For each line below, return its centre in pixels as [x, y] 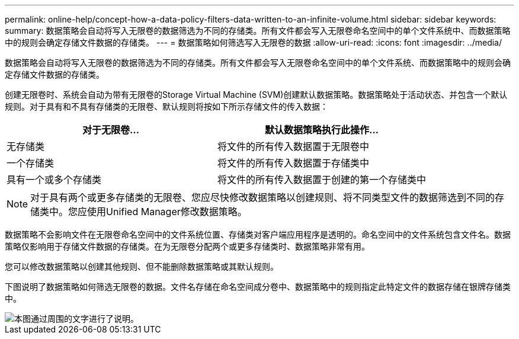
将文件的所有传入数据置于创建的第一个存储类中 [322, 180]
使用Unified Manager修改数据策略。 [167, 212]
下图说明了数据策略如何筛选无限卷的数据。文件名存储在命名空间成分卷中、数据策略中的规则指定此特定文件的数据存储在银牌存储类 [258, 287]
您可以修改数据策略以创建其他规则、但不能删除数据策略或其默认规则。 [142, 266]
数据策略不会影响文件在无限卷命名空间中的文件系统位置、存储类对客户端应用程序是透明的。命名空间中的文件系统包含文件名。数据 [258, 234]
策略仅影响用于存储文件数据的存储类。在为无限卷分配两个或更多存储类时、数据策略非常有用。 [187, 246]
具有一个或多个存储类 [54, 180]
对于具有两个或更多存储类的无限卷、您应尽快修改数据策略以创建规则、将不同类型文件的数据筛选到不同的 [263, 197]
